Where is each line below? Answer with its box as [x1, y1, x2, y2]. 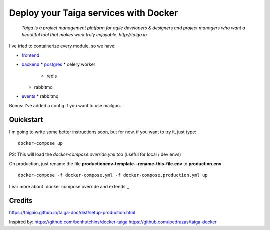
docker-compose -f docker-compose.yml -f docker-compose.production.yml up [18, 172, 208, 178]
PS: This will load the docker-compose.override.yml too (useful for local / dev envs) [9, 151, 181, 157]
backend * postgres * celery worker [21, 61, 96, 67]
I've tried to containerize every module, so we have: [9, 43, 116, 49]
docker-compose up [18, 140, 63, 146]
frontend [21, 52, 40, 58]
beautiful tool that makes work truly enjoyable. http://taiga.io [21, 31, 147, 37]
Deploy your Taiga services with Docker [9, 7, 178, 18]
